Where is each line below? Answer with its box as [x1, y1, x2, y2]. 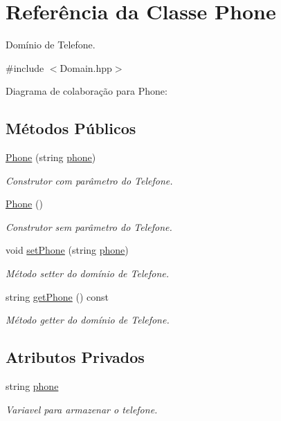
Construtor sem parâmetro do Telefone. [6, 219, 172, 234]
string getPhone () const [6, 289, 109, 303]
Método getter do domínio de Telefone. [6, 312, 170, 327]
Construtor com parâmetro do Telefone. [6, 173, 173, 187]
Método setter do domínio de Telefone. [6, 266, 170, 281]
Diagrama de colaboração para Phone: [6, 84, 167, 98]
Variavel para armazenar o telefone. [6, 402, 158, 416]
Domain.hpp [60, 60, 112, 75]
